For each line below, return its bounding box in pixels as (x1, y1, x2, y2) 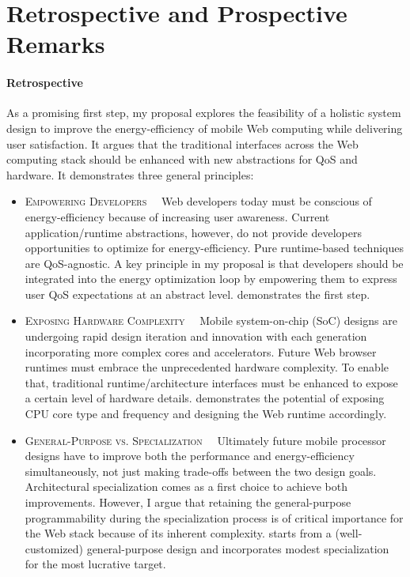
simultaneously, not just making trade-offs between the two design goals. (25, 462, 377, 479)
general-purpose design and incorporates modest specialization (86, 540, 389, 556)
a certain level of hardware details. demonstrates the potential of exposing (25, 390, 385, 406)
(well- (335, 525, 363, 541)
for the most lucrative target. (25, 556, 166, 572)
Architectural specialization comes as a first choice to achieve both (25, 478, 347, 495)
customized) (25, 540, 83, 556)
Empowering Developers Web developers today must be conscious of (25, 193, 372, 209)
